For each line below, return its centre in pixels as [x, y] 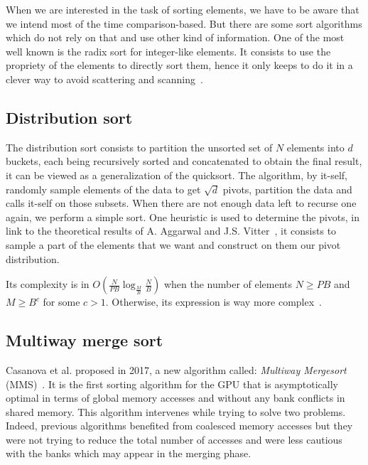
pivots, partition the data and [287, 189]
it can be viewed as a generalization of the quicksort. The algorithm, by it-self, [177, 175]
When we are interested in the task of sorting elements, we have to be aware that [183, 9]
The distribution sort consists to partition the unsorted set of [139, 147]
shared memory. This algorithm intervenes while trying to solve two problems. [176, 411]
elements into [315, 147]
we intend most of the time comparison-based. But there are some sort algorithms [184, 23]
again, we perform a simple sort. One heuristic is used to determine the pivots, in [183, 217]
